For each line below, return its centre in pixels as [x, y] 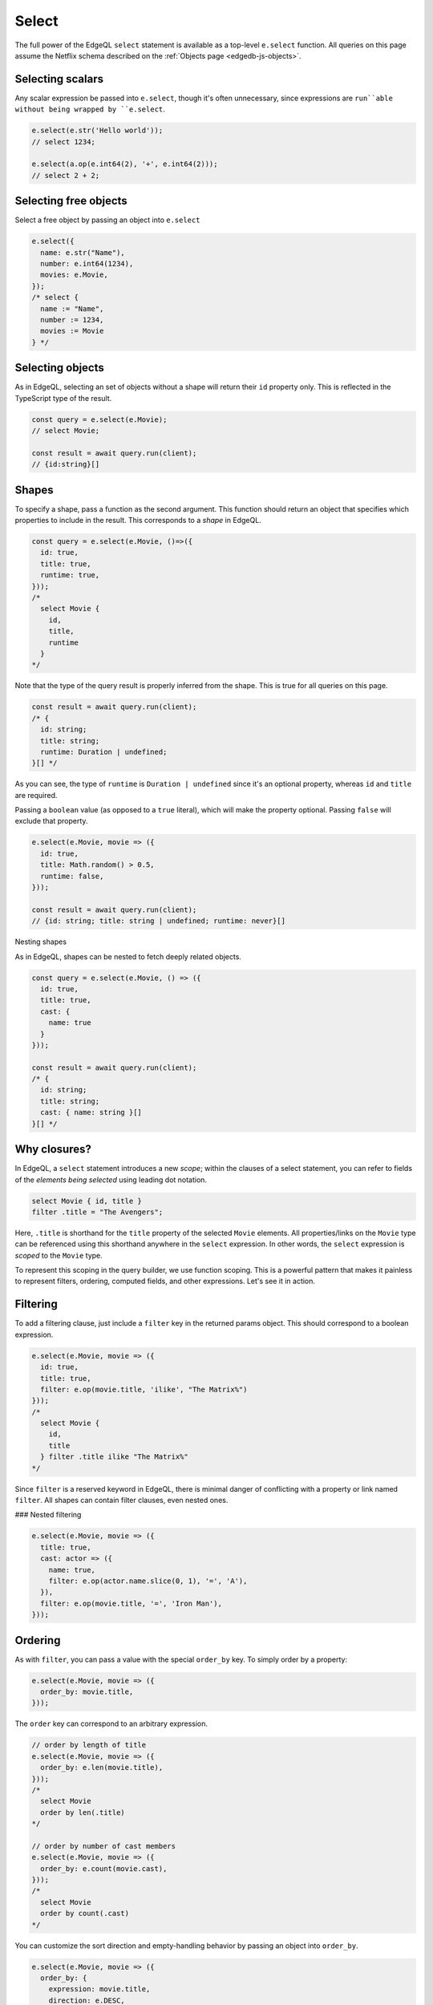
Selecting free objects [71, 201]
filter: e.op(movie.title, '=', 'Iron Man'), [131, 1603]
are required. [36, 795]
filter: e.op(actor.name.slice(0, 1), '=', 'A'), [148, 1581]
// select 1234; [64, 142]
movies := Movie [72, 331]
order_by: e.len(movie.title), [102, 1768]
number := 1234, [72, 320]
